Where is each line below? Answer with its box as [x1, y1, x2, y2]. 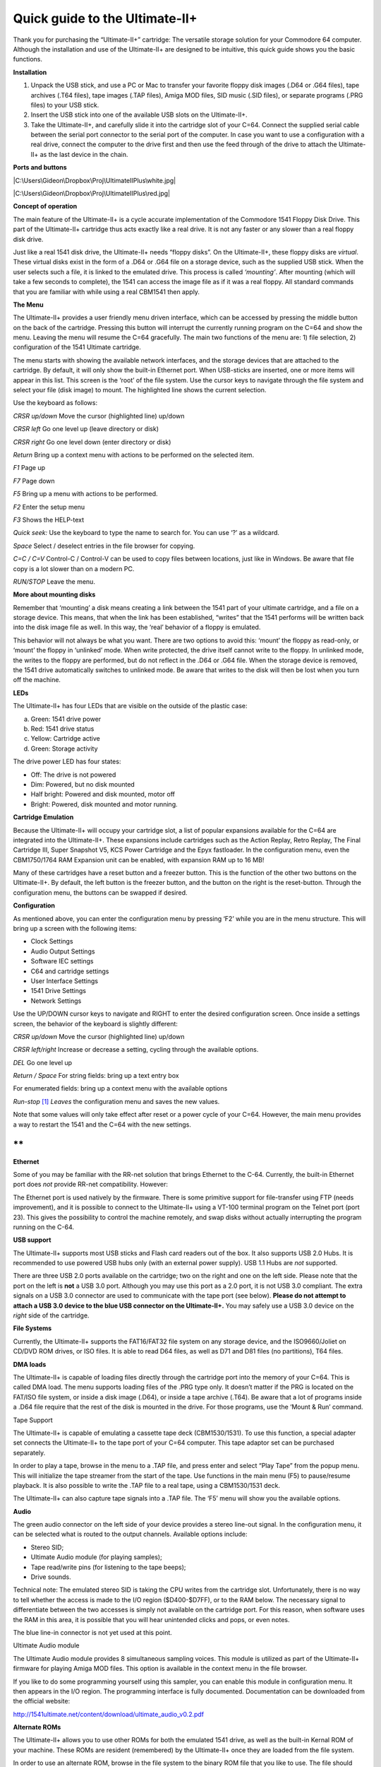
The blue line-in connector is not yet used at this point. [13, 1628, 172, 1636]
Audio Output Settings [30, 947, 95, 956]
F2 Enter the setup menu [13, 503, 85, 511]
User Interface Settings [30, 976, 99, 985]
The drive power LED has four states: [13, 757, 121, 766]
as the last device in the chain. [40, 150, 128, 158]
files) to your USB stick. [30, 100, 99, 109]
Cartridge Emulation [13, 813, 74, 821]
